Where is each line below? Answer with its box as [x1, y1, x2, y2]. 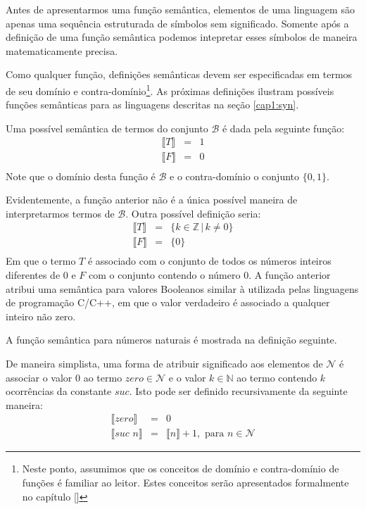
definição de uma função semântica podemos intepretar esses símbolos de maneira [6, 30, 358, 44]
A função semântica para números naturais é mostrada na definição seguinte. [6, 332, 337, 347]
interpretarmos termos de [6, 206, 115, 220]
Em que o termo [6, 253, 76, 268]
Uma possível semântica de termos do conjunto [6, 120, 208, 135]
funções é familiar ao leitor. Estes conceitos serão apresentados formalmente [22, 475, 349, 489]
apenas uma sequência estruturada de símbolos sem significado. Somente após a [6, 15, 349, 30]
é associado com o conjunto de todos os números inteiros [87, 253, 332, 268]
